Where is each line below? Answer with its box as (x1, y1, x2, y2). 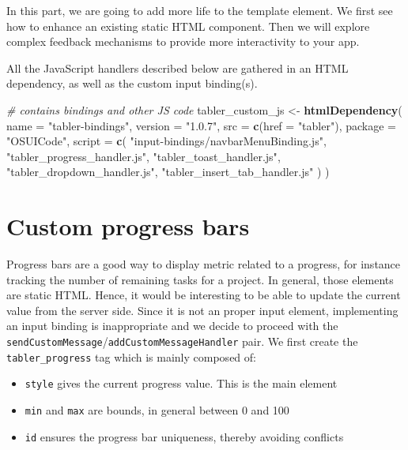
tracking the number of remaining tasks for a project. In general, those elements (6, 271, 394, 287)
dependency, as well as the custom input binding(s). (6, 75, 258, 92)
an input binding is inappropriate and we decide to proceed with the (6, 317, 338, 334)
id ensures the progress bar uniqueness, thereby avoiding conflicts (25, 428, 344, 444)
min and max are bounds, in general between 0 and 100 (25, 402, 289, 418)
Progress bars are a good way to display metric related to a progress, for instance (6, 256, 401, 272)
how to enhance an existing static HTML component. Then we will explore (6, 17, 370, 34)
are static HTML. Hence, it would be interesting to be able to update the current (6, 287, 401, 303)
